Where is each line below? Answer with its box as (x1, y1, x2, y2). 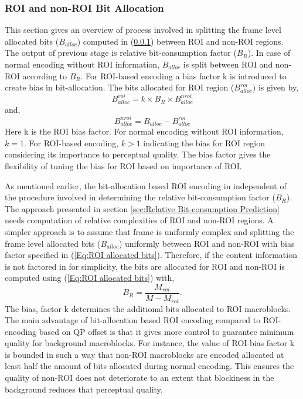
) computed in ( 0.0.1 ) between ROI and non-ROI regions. (77, 35, 284, 47)
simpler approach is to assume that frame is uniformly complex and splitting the (5, 226, 294, 238)
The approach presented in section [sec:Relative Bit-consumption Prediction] (5, 202, 280, 214)
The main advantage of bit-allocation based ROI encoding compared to (5, 314, 261, 326)
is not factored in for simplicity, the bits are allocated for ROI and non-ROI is (5, 260, 285, 272)
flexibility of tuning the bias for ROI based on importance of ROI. (5, 160, 242, 172)
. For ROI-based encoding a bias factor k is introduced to (80, 69, 287, 82)
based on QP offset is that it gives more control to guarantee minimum (39, 325, 294, 337)
